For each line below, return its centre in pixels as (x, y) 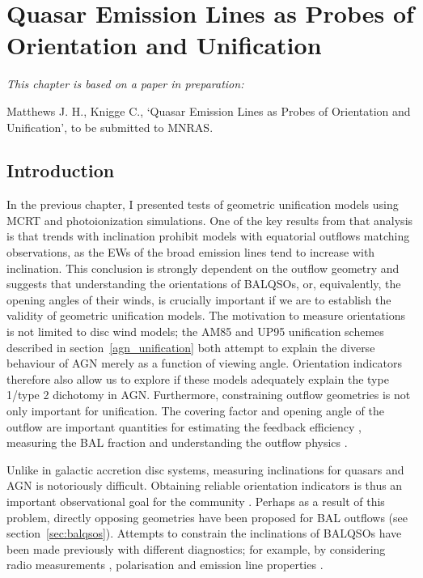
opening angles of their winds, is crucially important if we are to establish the (199, 299)
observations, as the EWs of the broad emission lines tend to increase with (191, 252)
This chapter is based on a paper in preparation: (125, 84)
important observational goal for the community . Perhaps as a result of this (196, 501)
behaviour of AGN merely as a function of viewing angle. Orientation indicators (204, 363)
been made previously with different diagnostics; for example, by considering (196, 548)
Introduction (61, 170)
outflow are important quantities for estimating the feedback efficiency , (184, 426)
